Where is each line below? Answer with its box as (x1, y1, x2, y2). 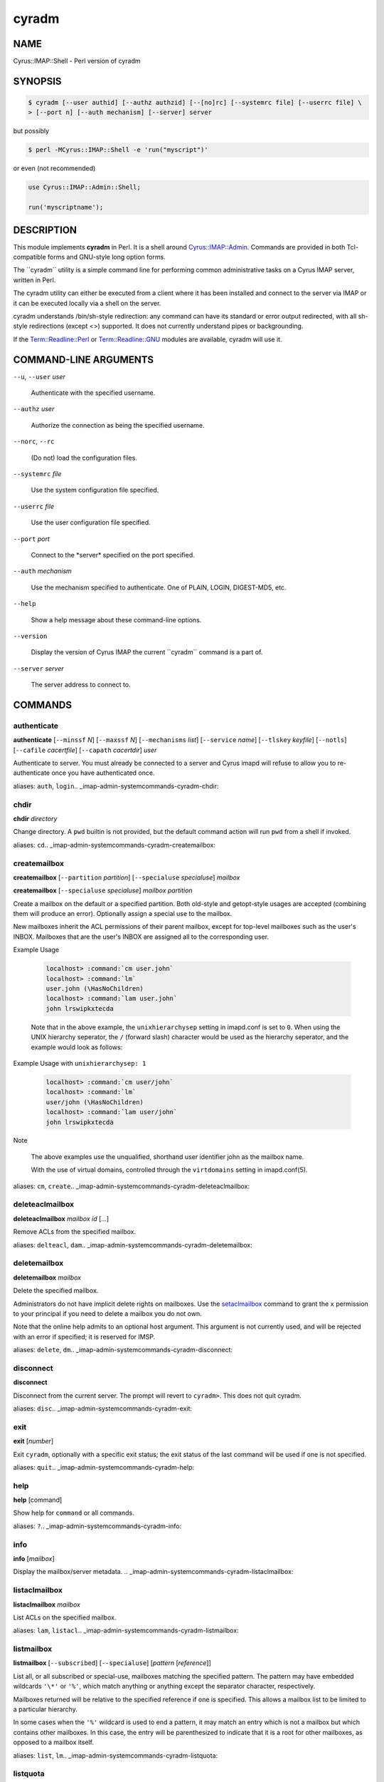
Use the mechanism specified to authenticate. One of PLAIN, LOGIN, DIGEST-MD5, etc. (31, 583, 287, 592)
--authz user (13, 405, 55, 413)
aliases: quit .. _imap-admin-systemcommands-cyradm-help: (13, 1463, 195, 1471)
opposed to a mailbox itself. (13, 1738, 94, 1746)
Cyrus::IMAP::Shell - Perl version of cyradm (13, 57, 142, 66)
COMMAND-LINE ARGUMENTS (13, 354, 154, 366)
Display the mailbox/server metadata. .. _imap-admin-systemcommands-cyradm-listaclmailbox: (13, 1567, 294, 1576)
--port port (13, 535, 50, 543)
